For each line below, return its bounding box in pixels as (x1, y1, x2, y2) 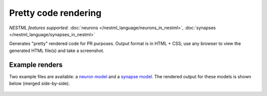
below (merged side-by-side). (9, 81, 70, 87)
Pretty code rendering (9, 7, 101, 18)
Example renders (9, 60, 63, 69)
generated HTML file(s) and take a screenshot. (9, 48, 105, 53)
